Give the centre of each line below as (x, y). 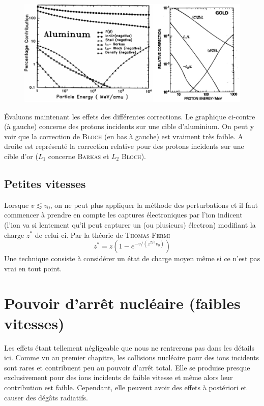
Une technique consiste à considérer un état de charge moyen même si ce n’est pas (132, 258)
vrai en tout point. (33, 268)
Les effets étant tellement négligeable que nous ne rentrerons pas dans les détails (129, 347)
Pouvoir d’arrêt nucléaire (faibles (122, 303)
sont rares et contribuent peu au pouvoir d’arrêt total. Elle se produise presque (127, 367)
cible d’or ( (21, 156)
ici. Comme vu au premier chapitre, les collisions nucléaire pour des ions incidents (132, 357)
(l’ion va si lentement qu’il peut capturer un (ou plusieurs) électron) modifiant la (130, 224)
